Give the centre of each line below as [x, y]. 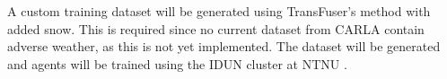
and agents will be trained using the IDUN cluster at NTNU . [177, 63]
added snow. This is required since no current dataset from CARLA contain [216, 28]
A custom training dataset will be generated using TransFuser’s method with [219, 11]
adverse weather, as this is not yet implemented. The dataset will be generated [224, 46]
